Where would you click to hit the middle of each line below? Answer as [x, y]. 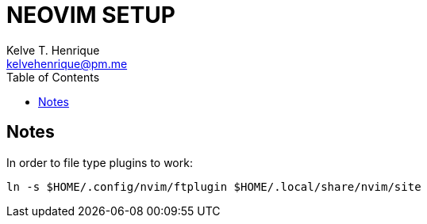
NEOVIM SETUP [91, 15]
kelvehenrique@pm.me [67, 63]
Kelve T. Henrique [53, 50]
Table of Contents [53, 77]
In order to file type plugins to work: [100, 162]
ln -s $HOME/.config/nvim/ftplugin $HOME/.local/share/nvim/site [214, 186]
